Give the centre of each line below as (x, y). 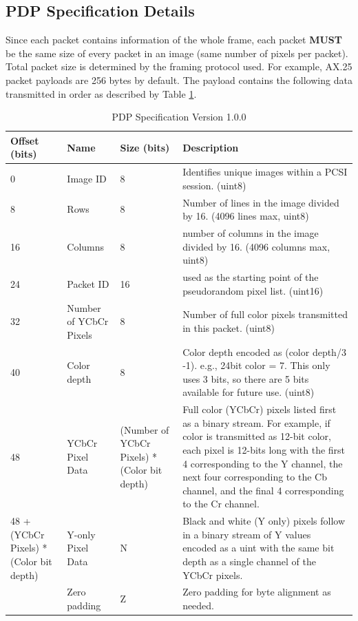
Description (211, 147)
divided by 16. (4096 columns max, (256, 246)
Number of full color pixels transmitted (265, 314)
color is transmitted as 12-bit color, (257, 436)
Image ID (87, 178)
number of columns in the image (251, 233)
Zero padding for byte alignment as (257, 592)
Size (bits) (145, 147)
